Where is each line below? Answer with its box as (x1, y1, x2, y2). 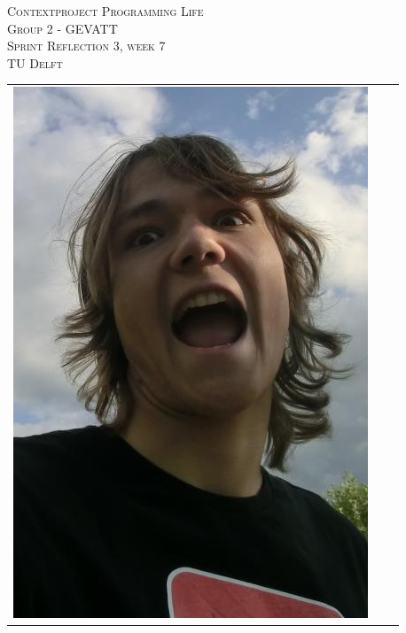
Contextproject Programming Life (7, 2, 204, 19)
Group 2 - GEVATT (7, 19, 118, 37)
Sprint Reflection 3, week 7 (7, 36, 166, 55)
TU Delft (7, 53, 63, 72)
